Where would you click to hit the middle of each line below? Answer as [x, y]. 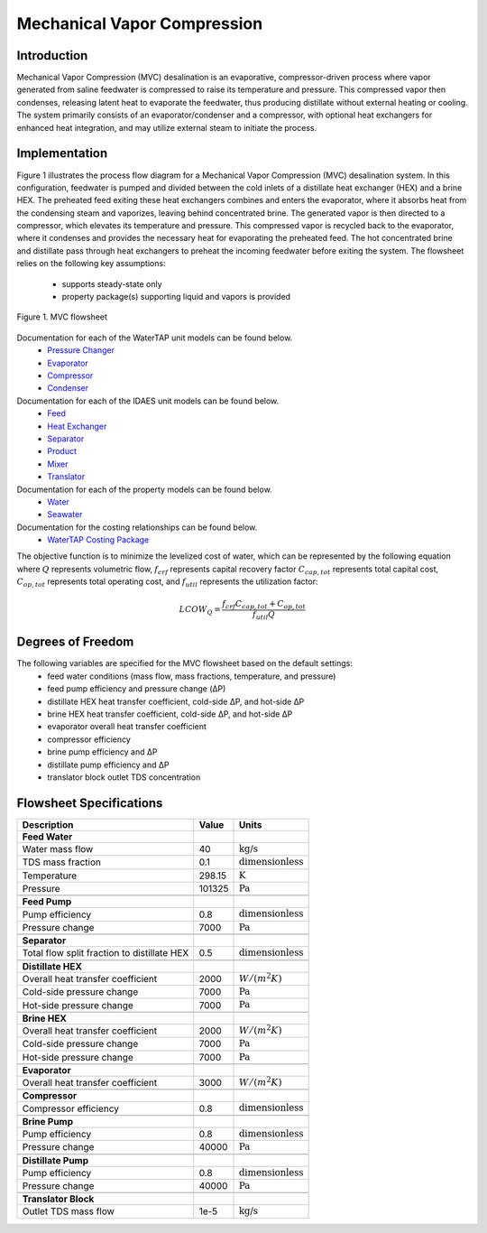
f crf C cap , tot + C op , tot [264, 605]
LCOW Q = [200, 611]
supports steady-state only [112, 283]
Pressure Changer [81, 350]
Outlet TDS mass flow [68, 1211]
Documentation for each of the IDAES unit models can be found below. [148, 401]
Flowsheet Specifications [90, 803]
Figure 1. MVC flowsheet [62, 317]
